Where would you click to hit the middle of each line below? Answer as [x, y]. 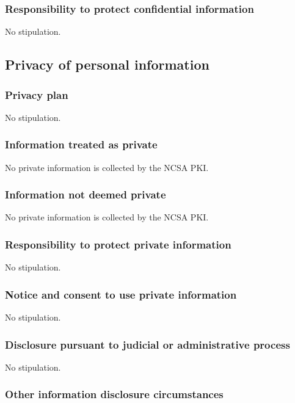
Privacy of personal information [107, 64]
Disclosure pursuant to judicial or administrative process [147, 344]
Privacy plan [37, 94]
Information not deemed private [86, 194]
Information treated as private [81, 144]
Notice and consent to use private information [121, 294]
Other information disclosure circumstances [114, 394]
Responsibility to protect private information [118, 244]
